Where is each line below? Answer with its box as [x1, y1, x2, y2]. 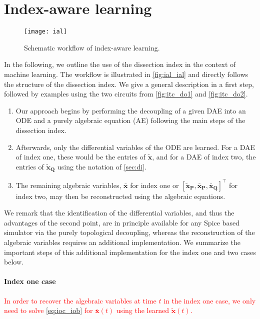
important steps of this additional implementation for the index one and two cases [4, 246, 256, 257]
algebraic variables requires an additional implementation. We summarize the [4, 237, 240, 247]
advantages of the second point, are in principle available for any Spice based [4, 217, 239, 227]
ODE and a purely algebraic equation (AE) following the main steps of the [15, 115, 245, 125]
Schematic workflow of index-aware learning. [24, 42, 160, 52]
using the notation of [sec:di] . [57, 161, 146, 171]
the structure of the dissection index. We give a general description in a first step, [4, 78, 254, 89]
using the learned [116, 305, 169, 315]
